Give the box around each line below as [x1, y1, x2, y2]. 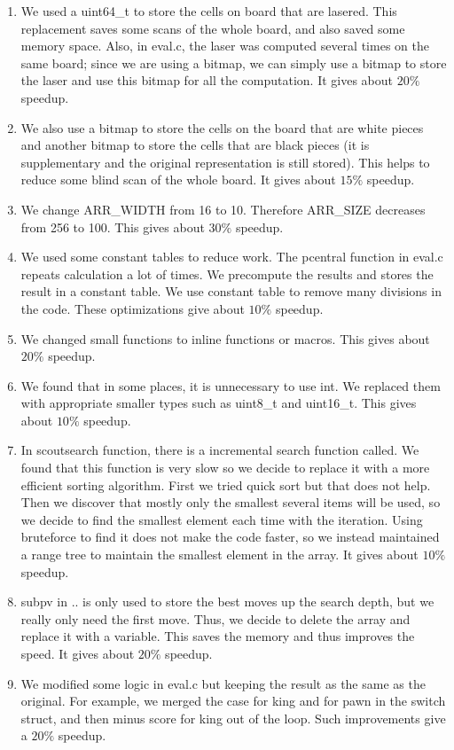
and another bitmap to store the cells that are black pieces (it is [20, 136, 370, 154]
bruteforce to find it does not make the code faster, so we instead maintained [20, 527, 440, 546]
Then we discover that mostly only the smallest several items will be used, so [20, 493, 441, 512]
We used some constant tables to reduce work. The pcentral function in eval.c [20, 247, 443, 266]
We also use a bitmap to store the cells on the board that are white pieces [20, 118, 424, 137]
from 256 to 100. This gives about [20, 217, 205, 236]
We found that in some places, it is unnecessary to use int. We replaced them [20, 376, 441, 395]
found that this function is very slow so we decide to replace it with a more [20, 458, 430, 477]
